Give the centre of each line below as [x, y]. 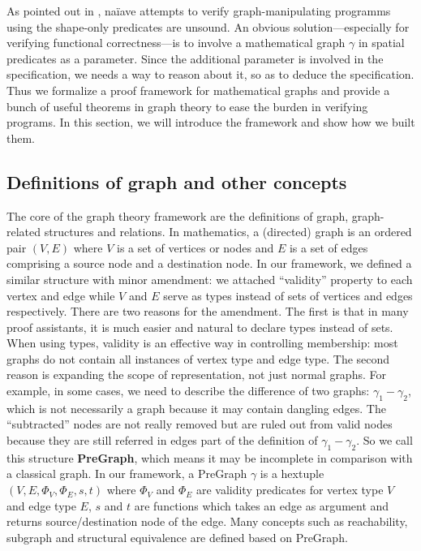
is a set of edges [329, 247]
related [24, 232]
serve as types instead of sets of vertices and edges [288, 295]
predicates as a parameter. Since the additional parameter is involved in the [195, 58]
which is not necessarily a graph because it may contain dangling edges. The [196, 408]
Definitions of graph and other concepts [177, 181]
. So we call [384, 440]
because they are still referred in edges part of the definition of [162, 440]
